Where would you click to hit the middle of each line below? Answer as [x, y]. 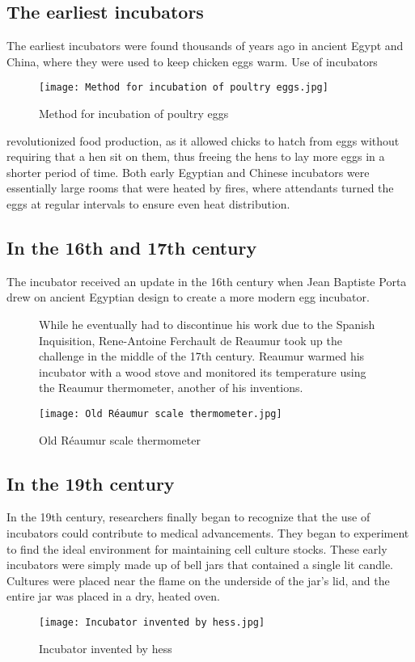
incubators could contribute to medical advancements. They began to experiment [208, 533]
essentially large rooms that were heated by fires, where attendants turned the [200, 188]
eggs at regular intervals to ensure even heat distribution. [148, 204]
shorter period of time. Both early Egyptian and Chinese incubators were [188, 172]
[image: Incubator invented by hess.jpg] [152, 622]
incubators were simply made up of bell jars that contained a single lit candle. [200, 565]
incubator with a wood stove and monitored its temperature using [203, 371]
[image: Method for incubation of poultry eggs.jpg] [184, 88]
